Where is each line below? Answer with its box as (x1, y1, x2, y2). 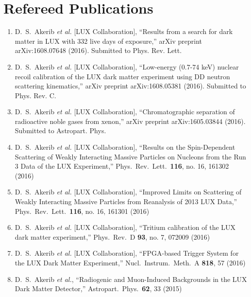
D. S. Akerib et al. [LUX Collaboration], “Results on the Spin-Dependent (15, 142, 235, 152)
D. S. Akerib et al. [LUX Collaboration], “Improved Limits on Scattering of (15, 187, 242, 197)
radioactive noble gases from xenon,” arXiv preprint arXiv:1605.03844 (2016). (15, 116, 246, 126)
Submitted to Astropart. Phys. (15, 125, 106, 136)
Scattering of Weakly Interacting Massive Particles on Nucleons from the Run (15, 151, 246, 161)
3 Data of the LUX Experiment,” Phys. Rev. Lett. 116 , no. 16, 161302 (15, 161, 229, 171)
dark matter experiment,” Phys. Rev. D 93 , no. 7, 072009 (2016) (15, 231, 210, 242)
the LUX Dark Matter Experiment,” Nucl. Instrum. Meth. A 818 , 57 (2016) (15, 258, 246, 267)
